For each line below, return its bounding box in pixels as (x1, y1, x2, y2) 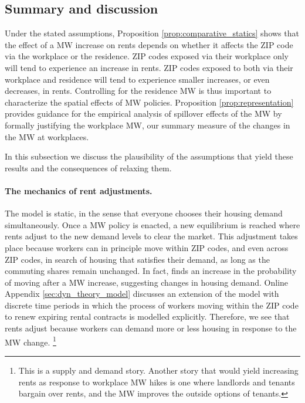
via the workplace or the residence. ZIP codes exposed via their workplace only (5, 50, 289, 62)
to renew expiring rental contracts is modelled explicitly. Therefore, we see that (5, 310, 290, 323)
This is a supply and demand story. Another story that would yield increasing (18, 364, 299, 376)
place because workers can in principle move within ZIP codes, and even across (5, 241, 289, 253)
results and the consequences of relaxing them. (5, 161, 172, 174)
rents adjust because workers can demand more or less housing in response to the (5, 322, 297, 334)
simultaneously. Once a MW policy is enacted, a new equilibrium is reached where (5, 218, 300, 231)
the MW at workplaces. (5, 130, 89, 143)
